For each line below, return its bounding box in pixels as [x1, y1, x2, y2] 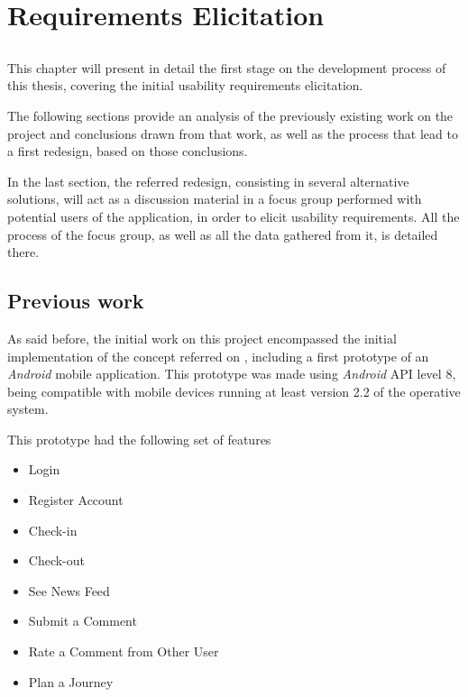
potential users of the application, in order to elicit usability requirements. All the [7, 206, 460, 225]
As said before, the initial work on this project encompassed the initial [7, 328, 397, 347]
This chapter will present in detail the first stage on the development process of [7, 58, 446, 77]
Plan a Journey [28, 672, 114, 691]
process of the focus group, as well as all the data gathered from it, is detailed [7, 225, 438, 243]
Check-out [28, 551, 86, 570]
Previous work [7, 287, 144, 315]
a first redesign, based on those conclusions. [7, 142, 248, 160]
